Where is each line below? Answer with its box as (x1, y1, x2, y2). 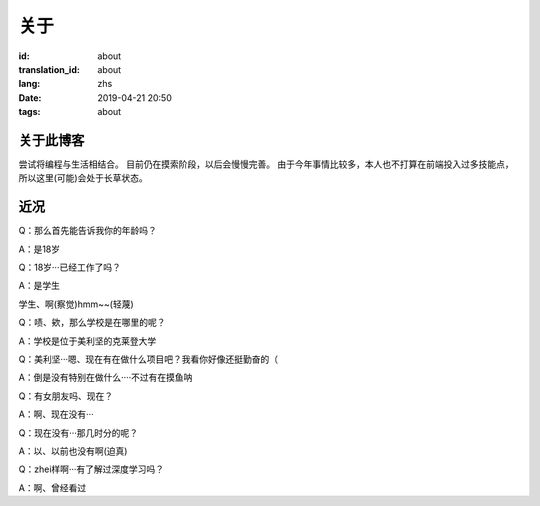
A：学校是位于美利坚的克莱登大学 (18, 335, 157, 347)
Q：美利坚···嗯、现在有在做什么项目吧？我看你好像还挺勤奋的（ (18, 353, 279, 365)
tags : (18, 106, 41, 118)
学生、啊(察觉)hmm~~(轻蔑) (18, 298, 134, 310)
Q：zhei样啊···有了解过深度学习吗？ (18, 463, 165, 475)
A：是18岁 (18, 243, 61, 255)
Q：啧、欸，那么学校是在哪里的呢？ (18, 316, 166, 329)
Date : (18, 91, 42, 104)
